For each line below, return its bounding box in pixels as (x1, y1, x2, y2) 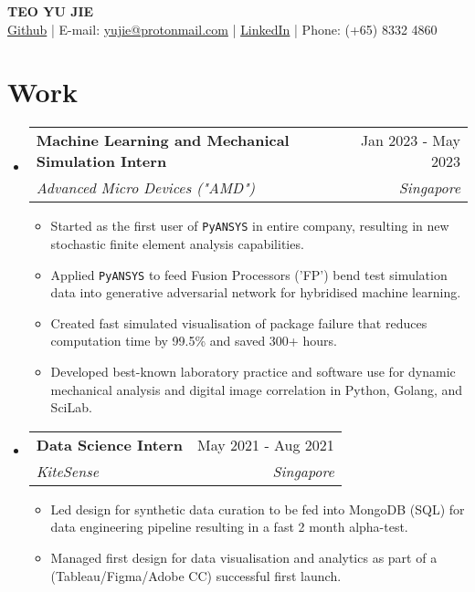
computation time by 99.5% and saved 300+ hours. (50, 331, 337, 350)
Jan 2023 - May (360, 130, 460, 151)
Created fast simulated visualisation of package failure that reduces (50, 313, 427, 332)
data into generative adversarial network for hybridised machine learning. (50, 283, 461, 302)
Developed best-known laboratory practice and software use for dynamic (50, 362, 456, 380)
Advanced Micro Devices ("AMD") (36, 177, 256, 199)
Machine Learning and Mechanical (36, 130, 290, 151)
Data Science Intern (36, 433, 184, 455)
